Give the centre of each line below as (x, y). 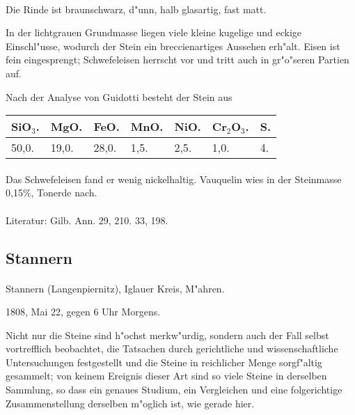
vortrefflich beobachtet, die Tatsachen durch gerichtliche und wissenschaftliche (172, 349)
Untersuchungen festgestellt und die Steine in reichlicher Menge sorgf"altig (164, 362)
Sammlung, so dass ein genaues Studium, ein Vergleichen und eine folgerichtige (174, 390)
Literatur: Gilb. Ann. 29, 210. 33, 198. (87, 220)
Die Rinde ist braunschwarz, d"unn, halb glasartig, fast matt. (136, 9)
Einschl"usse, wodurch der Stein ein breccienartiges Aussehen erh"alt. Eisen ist (173, 46)
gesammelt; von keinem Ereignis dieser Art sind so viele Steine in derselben (166, 376)
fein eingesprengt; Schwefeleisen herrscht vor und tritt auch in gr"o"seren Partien (177, 60)
